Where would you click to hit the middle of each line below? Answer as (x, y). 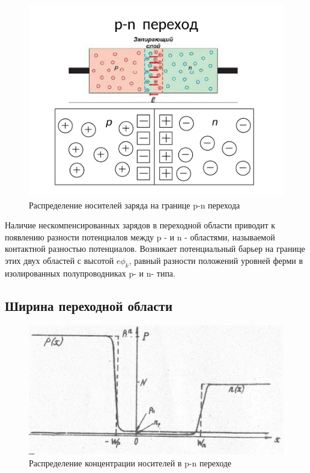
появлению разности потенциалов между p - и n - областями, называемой (140, 236)
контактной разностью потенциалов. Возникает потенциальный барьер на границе (155, 249)
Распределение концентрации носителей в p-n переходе (130, 462)
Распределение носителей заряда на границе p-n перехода (135, 205)
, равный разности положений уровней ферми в (216, 260)
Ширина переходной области (89, 305)
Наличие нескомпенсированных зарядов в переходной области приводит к (140, 225)
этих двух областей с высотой (59, 260)
